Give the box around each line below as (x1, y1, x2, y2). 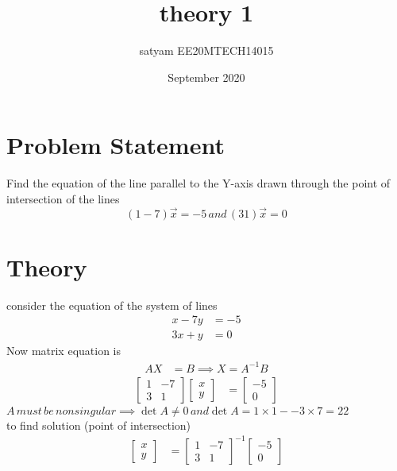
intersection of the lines (6, 190, 120, 207)
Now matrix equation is (6, 342, 121, 359)
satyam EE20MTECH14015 (139, 42, 274, 59)
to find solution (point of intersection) (6, 416, 191, 433)
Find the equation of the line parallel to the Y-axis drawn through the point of (6, 175, 391, 191)
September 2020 (168, 68, 245, 85)
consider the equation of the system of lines (6, 296, 218, 313)
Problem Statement (6, 129, 225, 161)
